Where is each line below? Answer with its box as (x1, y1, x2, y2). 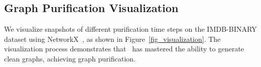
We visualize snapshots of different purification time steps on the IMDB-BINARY (4, 24, 257, 34)
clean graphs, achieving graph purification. (4, 53, 136, 63)
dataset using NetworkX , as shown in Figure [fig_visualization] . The (4, 33, 221, 44)
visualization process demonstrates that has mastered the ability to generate (4, 43, 244, 54)
